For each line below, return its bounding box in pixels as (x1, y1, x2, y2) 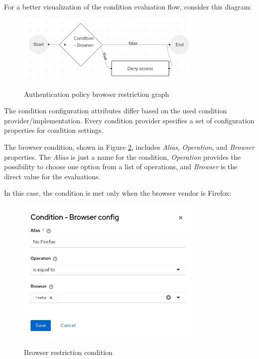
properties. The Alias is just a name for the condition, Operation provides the (4, 151, 241, 162)
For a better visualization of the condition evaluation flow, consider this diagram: (4, 1, 252, 11)
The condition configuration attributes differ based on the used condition (4, 105, 227, 116)
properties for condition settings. (4, 125, 104, 135)
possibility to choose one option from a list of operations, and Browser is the (4, 161, 238, 172)
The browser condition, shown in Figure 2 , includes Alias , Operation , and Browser (4, 141, 255, 152)
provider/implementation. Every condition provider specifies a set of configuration (4, 115, 255, 125)
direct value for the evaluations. (4, 171, 101, 181)
